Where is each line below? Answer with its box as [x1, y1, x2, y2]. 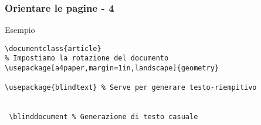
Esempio [5, 23, 35, 36]
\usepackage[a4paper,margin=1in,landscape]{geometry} [5, 64, 219, 73]
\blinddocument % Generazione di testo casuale [9, 113, 198, 121]
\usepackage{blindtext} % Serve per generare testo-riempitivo [5, 83, 257, 92]
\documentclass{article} [5, 44, 101, 53]
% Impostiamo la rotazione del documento [5, 54, 169, 63]
